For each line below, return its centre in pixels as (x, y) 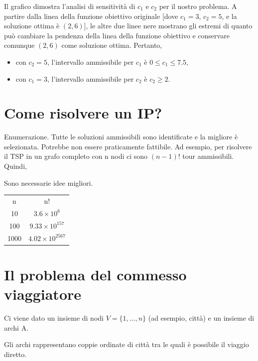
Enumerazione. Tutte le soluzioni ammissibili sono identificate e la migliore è (121, 137)
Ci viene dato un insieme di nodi (54, 317)
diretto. (15, 354)
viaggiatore (43, 294)
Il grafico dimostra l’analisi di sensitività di (70, 6)
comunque (19, 45)
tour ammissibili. (208, 156)
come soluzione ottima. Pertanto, (112, 45)
